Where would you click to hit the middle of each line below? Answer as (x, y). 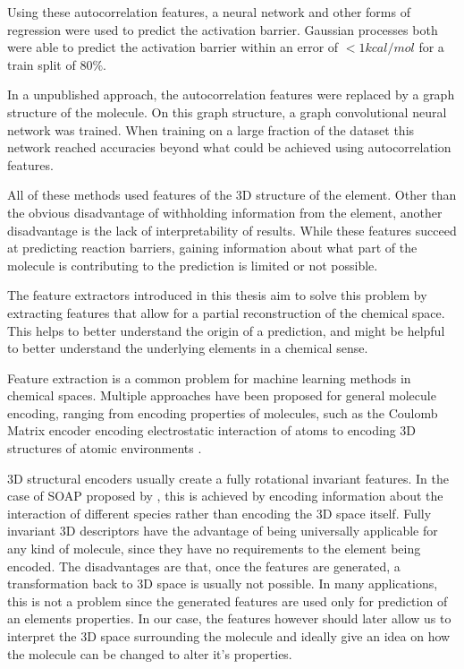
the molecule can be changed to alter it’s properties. (150, 653)
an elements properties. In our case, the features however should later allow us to (229, 618)
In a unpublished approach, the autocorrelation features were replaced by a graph (231, 94)
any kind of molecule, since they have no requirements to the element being (214, 549)
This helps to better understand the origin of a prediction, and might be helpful (226, 330)
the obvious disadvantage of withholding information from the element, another (225, 212)
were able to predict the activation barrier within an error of (173, 47)
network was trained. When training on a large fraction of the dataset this (211, 129)
